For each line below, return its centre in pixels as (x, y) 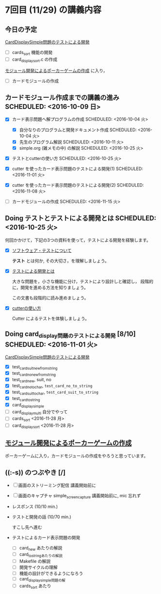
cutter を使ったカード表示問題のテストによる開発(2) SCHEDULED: (78, 185)
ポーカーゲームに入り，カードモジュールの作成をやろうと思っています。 (77, 455)
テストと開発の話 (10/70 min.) (41, 517)
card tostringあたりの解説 (41, 555)
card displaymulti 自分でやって (40, 412)
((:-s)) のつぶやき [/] (35, 473)
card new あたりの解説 (41, 549)
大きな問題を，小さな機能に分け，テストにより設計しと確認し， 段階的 (83, 281)
